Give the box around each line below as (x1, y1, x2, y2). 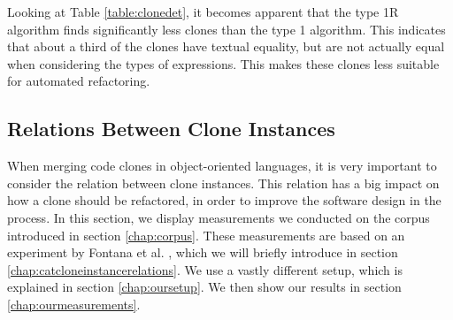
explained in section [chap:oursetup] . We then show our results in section (7, 278, 402, 296)
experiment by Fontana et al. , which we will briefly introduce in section (7, 243, 398, 262)
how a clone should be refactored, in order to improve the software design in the (7, 191, 441, 210)
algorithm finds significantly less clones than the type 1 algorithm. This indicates (7, 19, 446, 38)
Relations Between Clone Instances (7, 115, 335, 142)
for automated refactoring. (7, 72, 150, 90)
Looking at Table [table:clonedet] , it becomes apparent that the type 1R (7, 3, 399, 20)
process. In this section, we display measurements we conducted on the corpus (7, 208, 430, 226)
